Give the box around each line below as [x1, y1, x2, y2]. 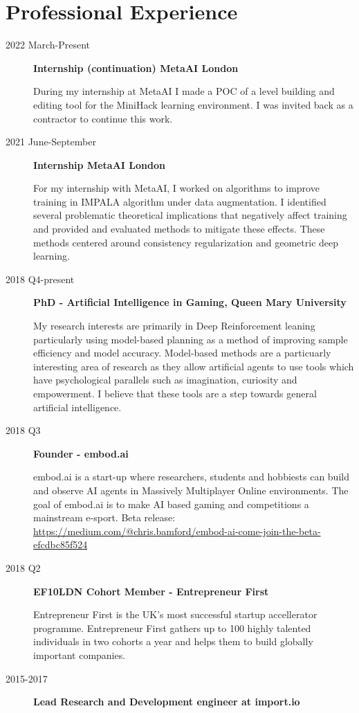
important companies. [33, 647, 126, 662]
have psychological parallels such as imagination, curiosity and [33, 372, 297, 387]
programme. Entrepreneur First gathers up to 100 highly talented [33, 620, 311, 635]
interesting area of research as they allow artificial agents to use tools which [33, 359, 354, 373]
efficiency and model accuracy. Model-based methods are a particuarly [33, 345, 331, 360]
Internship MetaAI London [33, 157, 165, 172]
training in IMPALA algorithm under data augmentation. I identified [33, 194, 326, 208]
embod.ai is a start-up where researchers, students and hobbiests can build [33, 469, 349, 484]
